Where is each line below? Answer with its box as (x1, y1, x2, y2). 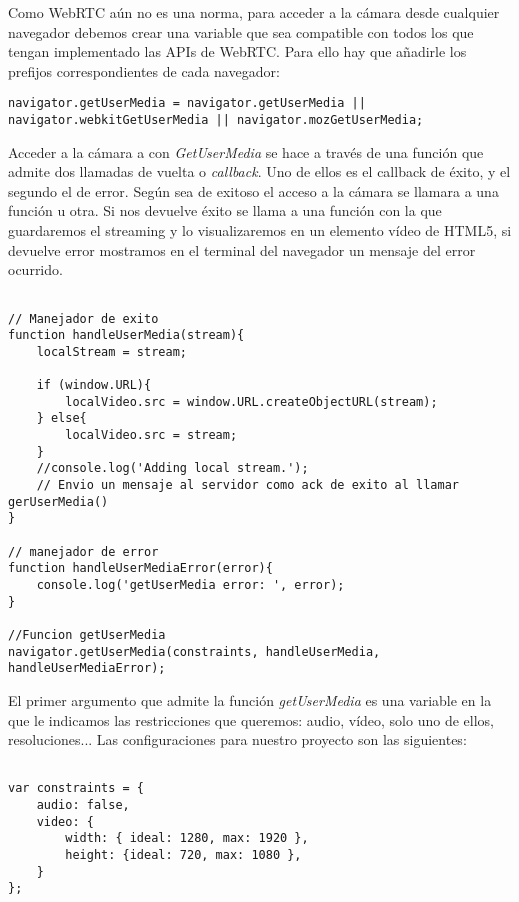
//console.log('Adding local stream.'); (36, 461, 309, 476)
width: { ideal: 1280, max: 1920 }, (65, 831, 309, 846)
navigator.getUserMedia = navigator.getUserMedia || (8, 96, 366, 111)
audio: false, (36, 798, 130, 813)
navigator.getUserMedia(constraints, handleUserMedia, (8, 644, 381, 659)
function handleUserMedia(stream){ (8, 328, 245, 343)
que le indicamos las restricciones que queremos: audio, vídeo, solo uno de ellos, (8, 709, 494, 730)
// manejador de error (8, 544, 159, 559)
